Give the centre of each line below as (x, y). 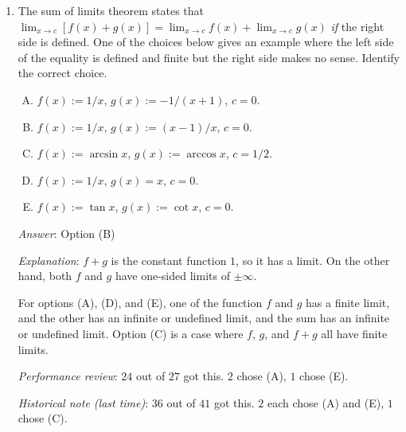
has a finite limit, (348, 302)
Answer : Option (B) (66, 233)
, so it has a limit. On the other (313, 260)
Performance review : (68, 376)
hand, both (45, 276)
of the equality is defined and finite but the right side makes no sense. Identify (209, 57)
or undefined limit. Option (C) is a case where (131, 333)
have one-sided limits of (172, 276)
